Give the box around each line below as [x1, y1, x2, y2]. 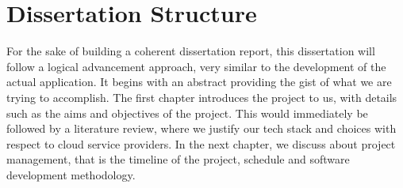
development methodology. [6, 166, 136, 182]
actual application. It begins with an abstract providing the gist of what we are [6, 73, 392, 90]
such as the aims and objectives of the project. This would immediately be [6, 104, 368, 121]
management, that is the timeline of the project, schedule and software [6, 151, 350, 167]
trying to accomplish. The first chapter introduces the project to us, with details [6, 88, 397, 105]
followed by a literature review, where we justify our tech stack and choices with [6, 120, 397, 137]
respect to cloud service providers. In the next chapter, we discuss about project [6, 135, 396, 152]
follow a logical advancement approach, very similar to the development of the [6, 58, 386, 74]
